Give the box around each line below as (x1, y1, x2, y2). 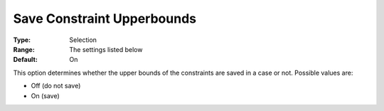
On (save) (31, 91, 60, 100)
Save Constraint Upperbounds (13, 11, 197, 26)
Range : (13, 45, 35, 53)
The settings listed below (69, 45, 143, 53)
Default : (13, 55, 38, 64)
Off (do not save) (31, 82, 81, 90)
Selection (69, 36, 97, 44)
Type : (13, 36, 31, 44)
